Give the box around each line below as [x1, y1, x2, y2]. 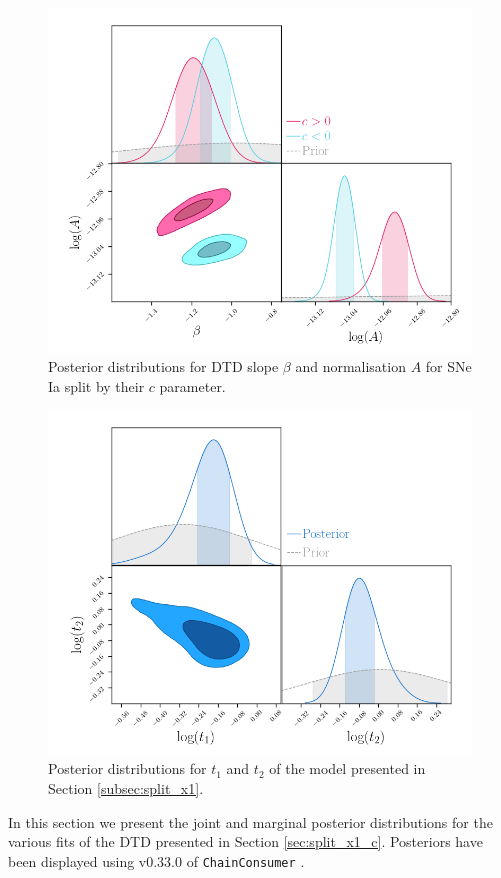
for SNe [425, 356, 472, 377]
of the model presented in [269, 758, 426, 779]
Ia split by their [48, 375, 145, 396]
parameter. [159, 375, 226, 396]
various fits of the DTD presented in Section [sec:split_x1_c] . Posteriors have [8, 831, 483, 852]
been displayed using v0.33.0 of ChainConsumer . [8, 850, 305, 871]
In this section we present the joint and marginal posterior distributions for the [8, 811, 493, 832]
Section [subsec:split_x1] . [48, 777, 204, 798]
